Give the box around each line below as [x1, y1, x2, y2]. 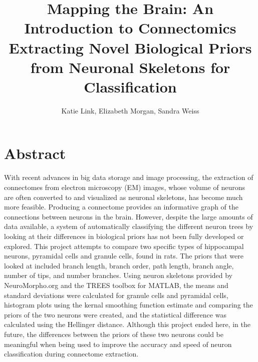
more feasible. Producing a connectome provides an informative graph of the [4, 201, 239, 212]
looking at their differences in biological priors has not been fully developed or [4, 230, 244, 241]
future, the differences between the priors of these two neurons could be [4, 328, 223, 339]
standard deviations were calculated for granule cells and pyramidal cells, [4, 289, 228, 300]
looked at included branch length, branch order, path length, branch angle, [4, 260, 234, 270]
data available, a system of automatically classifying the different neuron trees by [4, 221, 253, 231]
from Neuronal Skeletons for [30, 56, 230, 77]
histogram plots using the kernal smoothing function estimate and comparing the [4, 299, 253, 310]
